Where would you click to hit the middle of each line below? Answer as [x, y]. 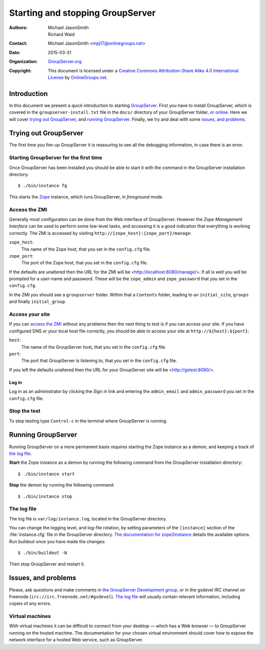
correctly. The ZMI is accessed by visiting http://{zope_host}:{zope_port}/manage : [100, 233]
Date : [15, 52]
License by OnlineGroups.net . [78, 77]
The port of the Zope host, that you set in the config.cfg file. [85, 263]
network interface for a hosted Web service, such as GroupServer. [76, 640]
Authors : [18, 28]
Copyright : [20, 70]
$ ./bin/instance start [46, 474]
